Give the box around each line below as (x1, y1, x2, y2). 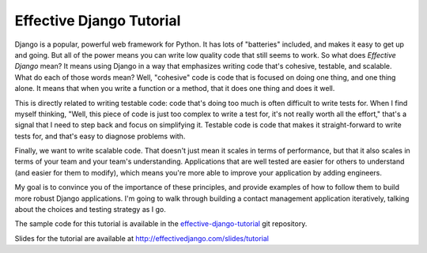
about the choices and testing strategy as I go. (14, 205, 166, 214)
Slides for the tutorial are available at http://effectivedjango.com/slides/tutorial (14, 233, 269, 243)
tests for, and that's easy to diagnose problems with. (14, 131, 186, 141)
